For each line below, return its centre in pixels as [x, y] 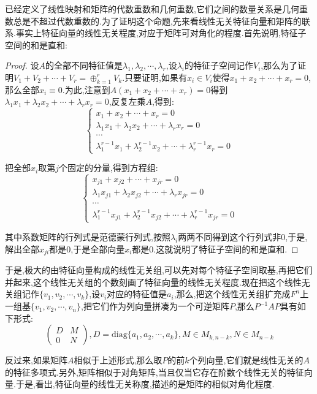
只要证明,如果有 [156, 77]
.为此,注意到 [86, 89]
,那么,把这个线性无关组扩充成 [232, 294]
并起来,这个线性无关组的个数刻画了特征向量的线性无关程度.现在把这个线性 [153, 282]
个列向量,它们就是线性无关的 [246, 360]
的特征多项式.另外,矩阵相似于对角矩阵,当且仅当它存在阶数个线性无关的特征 [155, 372]
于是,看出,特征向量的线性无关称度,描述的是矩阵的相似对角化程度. [145, 384]
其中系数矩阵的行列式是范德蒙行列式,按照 [88, 237]
